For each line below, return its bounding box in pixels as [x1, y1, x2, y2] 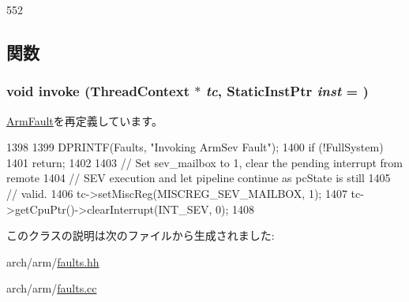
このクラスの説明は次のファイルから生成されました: [6, 227, 275, 244]
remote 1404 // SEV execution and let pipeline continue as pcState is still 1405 [6, 170, 391, 186]
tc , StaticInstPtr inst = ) [205, 81, 369, 101]
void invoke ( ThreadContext [6, 81, 189, 101]
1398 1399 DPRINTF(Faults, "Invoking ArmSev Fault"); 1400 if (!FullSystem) [6, 139, 384, 155]
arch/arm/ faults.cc [6, 280, 97, 296]
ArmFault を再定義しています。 [6, 112, 163, 129]
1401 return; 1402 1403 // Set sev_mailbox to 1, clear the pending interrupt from [6, 154, 403, 170]
